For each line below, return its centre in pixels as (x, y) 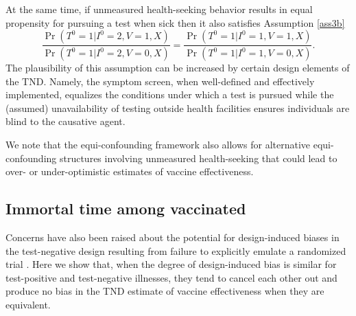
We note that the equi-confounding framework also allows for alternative (158, 145)
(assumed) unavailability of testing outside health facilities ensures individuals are (178, 108)
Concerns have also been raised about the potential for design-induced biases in (173, 237)
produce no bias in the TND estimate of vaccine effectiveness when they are (165, 291)
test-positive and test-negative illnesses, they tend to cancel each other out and (171, 277)
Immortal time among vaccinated (126, 208)
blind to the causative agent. (66, 121)
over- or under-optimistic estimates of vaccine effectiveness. (130, 171)
